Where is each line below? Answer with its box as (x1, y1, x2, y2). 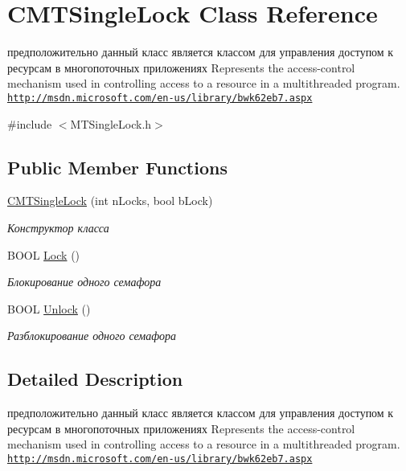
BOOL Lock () (7, 246, 80, 263)
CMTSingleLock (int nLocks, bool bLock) (7, 192, 213, 209)
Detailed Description (7, 367, 183, 391)
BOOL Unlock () (7, 300, 91, 317)
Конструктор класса (7, 219, 109, 235)
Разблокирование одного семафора (7, 327, 177, 344)
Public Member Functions (7, 154, 228, 179)
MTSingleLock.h (70, 115, 152, 132)
